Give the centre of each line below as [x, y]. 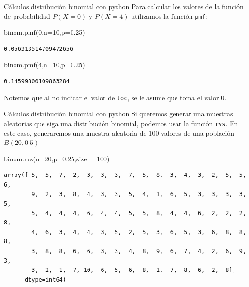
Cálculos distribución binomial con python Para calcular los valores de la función [124, 6]
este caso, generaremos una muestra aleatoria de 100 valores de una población [119, 133]
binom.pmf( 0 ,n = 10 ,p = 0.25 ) [44, 32]
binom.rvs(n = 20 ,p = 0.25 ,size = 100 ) [57, 158]
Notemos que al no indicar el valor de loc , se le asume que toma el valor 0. [115, 97]
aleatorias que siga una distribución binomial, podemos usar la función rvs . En [121, 123]
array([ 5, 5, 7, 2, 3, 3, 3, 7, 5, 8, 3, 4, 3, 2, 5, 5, [125, 175]
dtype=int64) [45, 279]
